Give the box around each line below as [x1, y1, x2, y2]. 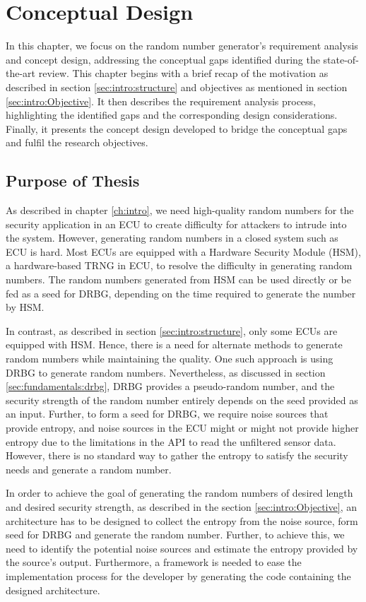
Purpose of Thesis [6, 170, 140, 191]
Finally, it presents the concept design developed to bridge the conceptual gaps [6, 121, 348, 136]
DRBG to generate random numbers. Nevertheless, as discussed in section [6, 365, 326, 379]
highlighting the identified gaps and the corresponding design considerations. [6, 107, 338, 122]
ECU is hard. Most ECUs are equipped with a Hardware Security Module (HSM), [6, 244, 361, 259]
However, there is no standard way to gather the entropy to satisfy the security [6, 448, 348, 463]
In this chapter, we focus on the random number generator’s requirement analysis [6, 38, 358, 53]
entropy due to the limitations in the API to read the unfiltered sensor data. [6, 434, 336, 449]
